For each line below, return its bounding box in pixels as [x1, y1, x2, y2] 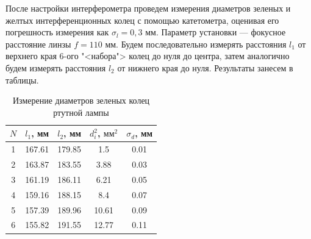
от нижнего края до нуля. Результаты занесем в [117, 61, 293, 74]
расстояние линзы [5, 37, 71, 50]
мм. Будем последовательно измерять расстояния [105, 37, 287, 50]
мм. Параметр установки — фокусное [145, 26, 286, 38]
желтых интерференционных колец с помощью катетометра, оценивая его [5, 13, 279, 26]
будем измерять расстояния [5, 61, 106, 74]
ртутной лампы [53, 105, 109, 118]
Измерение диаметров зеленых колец [12, 94, 150, 107]
